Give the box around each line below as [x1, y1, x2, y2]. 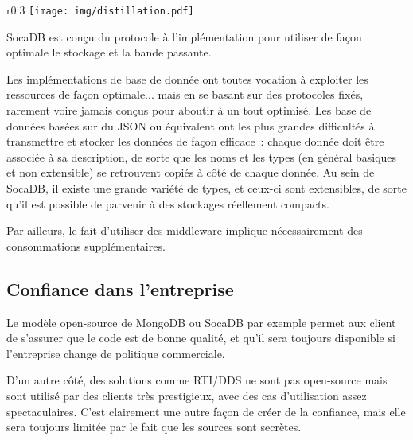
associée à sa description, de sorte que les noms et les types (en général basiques [6, 148, 397, 165]
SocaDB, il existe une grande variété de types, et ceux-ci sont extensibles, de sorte [6, 180, 407, 196]
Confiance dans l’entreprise [6, 276, 234, 301]
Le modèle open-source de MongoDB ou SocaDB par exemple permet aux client [6, 313, 396, 330]
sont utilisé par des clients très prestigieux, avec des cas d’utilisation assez [6, 387, 367, 403]
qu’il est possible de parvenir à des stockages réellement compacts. [6, 195, 329, 212]
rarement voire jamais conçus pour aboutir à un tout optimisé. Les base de [6, 102, 372, 119]
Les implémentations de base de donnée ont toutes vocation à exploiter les [6, 70, 368, 87]
